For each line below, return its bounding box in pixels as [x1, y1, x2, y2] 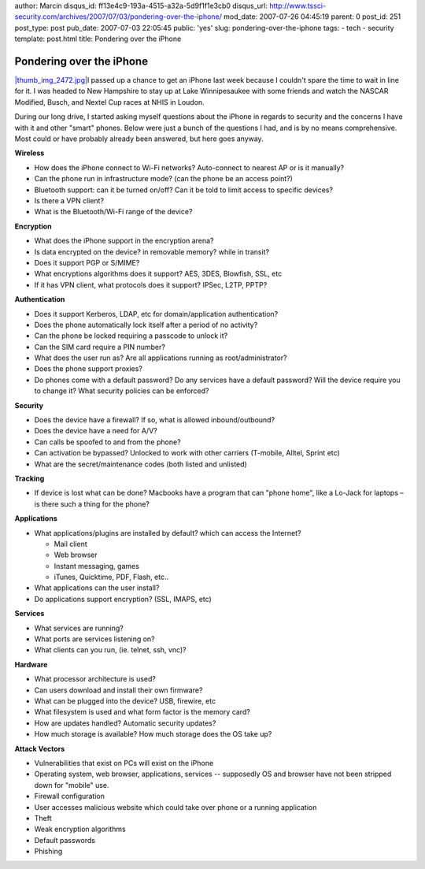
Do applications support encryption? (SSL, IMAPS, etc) [34, 594, 212, 603]
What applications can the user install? [34, 583, 160, 592]
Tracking [14, 473, 45, 483]
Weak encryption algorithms [34, 824, 126, 834]
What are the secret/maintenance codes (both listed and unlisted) [34, 459, 247, 469]
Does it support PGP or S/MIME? [34, 258, 140, 267]
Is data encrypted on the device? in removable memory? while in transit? [34, 247, 270, 256]
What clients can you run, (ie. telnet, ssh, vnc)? [34, 645, 187, 655]
